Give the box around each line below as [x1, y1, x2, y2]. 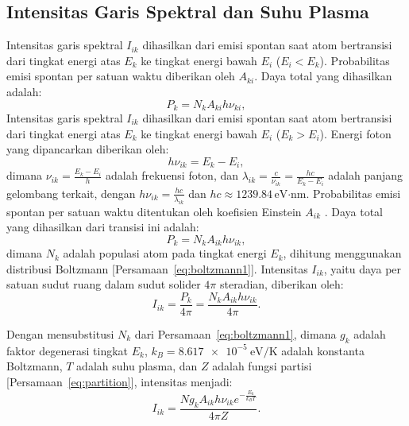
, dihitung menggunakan [283, 245, 402, 261]
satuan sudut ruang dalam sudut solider [6, 276, 201, 292]
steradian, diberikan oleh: [219, 276, 344, 292]
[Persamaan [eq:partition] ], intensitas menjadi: [6, 373, 233, 389]
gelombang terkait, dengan [6, 184, 136, 201]
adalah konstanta [281, 342, 365, 358]
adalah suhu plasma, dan [76, 358, 198, 374]
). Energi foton [319, 125, 392, 141]
